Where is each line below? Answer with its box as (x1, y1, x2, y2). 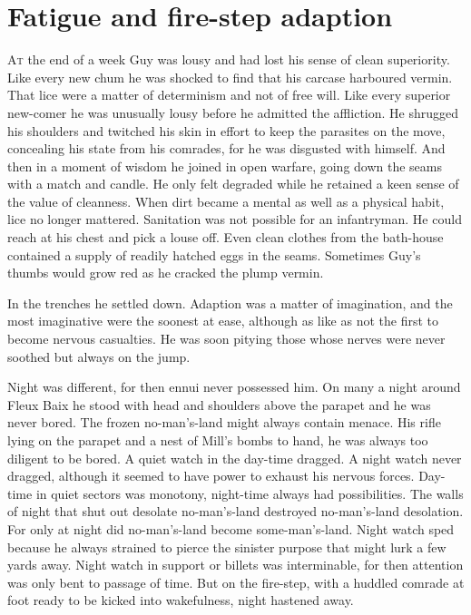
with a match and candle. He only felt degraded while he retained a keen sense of (7, 174, 459, 193)
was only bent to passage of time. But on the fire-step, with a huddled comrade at (7, 572, 465, 591)
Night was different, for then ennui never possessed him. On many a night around (7, 377, 461, 396)
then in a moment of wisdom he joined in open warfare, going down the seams (7, 156, 443, 175)
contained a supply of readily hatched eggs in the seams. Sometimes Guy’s (7, 245, 421, 264)
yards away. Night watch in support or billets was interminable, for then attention (7, 555, 464, 574)
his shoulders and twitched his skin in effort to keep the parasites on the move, (7, 121, 446, 140)
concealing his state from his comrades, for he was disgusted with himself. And (7, 139, 446, 158)
